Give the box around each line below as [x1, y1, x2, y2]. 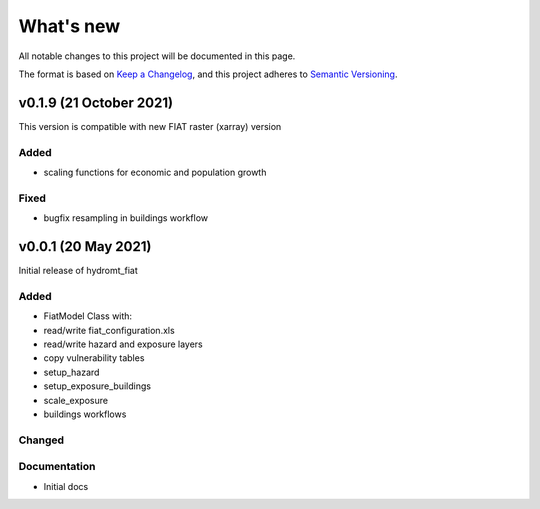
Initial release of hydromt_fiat [18, 265, 139, 277]
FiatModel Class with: [43, 310, 133, 322]
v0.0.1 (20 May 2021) [18, 238, 152, 255]
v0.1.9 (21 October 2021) [18, 94, 174, 111]
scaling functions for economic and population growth [43, 166, 267, 178]
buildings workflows [43, 408, 127, 420]
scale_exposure [43, 394, 109, 406]
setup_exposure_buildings [43, 380, 152, 392]
